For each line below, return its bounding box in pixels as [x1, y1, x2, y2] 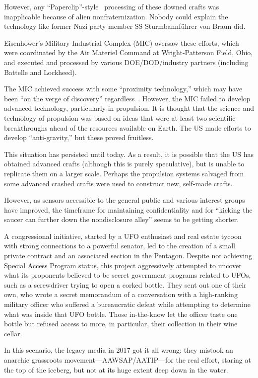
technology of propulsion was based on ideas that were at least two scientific [4, 112, 236, 123]
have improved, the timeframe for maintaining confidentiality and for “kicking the [4, 204, 253, 215]
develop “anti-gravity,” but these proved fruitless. [4, 132, 154, 143]
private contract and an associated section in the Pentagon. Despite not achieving [4, 250, 253, 261]
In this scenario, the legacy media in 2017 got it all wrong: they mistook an [4, 345, 233, 355]
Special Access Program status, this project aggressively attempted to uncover [4, 260, 242, 270]
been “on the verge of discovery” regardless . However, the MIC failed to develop [4, 93, 251, 103]
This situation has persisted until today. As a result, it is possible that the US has [4, 149, 254, 159]
